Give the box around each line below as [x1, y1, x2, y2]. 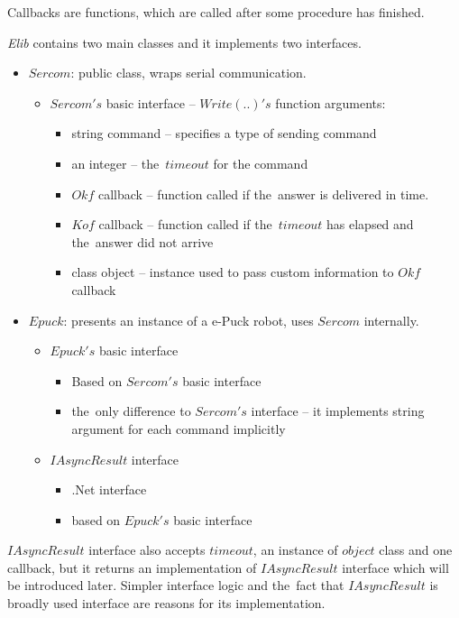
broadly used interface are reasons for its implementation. [7, 594, 326, 613]
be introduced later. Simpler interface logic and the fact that [7, 576, 344, 595]
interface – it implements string [251, 401, 425, 420]
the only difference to [71, 401, 191, 420]
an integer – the [71, 153, 160, 172]
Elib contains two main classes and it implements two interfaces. [7, 32, 362, 51]
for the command [213, 153, 308, 172]
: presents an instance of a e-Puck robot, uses [63, 310, 314, 329]
